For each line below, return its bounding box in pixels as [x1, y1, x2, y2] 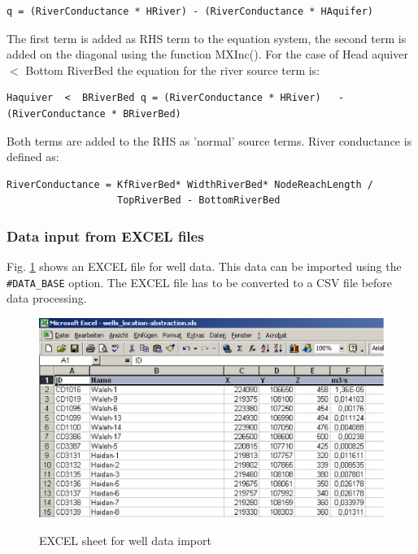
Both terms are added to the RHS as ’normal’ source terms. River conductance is [7, 132, 412, 149]
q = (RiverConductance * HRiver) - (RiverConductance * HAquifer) [7, 6, 374, 17]
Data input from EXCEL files [7, 225, 204, 246]
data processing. [7, 290, 87, 307]
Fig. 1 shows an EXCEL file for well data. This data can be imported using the [7, 258, 402, 275]
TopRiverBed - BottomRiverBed [117, 194, 281, 207]
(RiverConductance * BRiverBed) [7, 107, 181, 120]
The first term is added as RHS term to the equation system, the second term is [7, 29, 407, 46]
